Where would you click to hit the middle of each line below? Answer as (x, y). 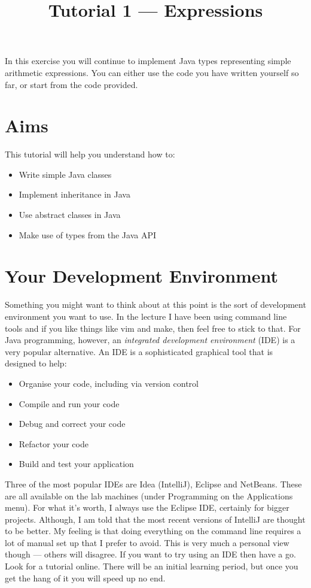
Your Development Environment (142, 276)
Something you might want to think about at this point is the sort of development (155, 304)
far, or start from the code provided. (71, 84)
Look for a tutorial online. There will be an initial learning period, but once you (152, 566)
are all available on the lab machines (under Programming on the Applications (149, 495)
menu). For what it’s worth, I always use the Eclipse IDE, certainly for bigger (147, 507)
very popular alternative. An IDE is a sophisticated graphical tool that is (139, 351)
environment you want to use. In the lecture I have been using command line (146, 316)
